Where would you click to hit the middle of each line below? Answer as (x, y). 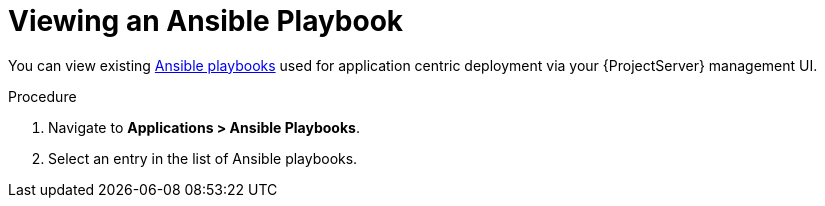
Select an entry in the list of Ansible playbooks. (203, 158)
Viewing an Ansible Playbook (206, 21)
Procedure (42, 96)
